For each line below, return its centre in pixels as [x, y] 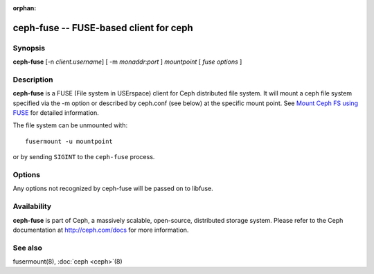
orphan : [25, 8]
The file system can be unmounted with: [70, 125]
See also [28, 248]
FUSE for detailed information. [56, 113]
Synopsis [29, 48]
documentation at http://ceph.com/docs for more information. [101, 230]
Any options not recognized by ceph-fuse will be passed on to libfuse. [113, 189]
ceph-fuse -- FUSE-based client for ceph [103, 28]
